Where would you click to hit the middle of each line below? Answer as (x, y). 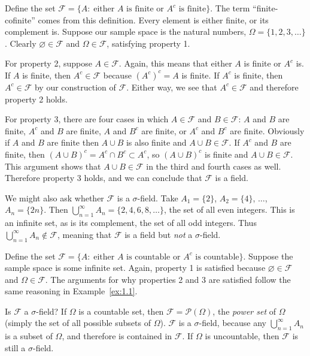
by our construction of (75, 87)
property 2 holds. (36, 99)
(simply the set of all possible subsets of (78, 323)
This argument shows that (53, 166)
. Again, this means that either (175, 63)
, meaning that (84, 234)
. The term (230, 8)
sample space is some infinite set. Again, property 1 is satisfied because (135, 268)
